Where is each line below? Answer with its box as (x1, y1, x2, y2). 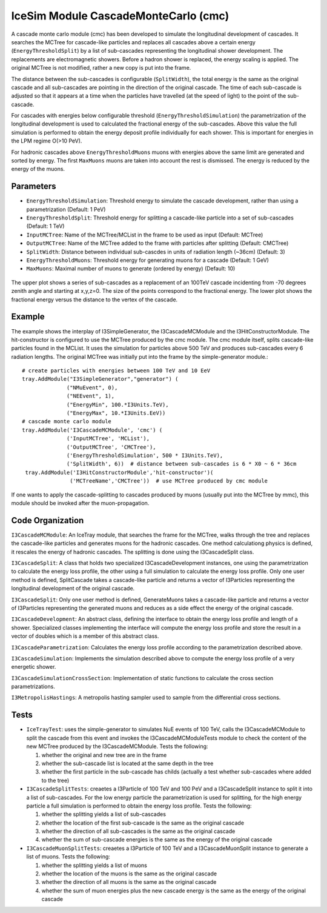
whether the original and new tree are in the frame (41, 751, 167, 758)
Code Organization (11, 515, 84, 526)
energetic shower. (11, 663, 56, 671)
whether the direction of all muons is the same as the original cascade (41, 878, 217, 886)
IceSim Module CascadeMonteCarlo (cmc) (11, 9, 230, 22)
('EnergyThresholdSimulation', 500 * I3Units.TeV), (67, 452, 223, 459)
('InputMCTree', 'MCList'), (67, 435, 150, 442)
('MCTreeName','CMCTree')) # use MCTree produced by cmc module (70, 478, 268, 484)
